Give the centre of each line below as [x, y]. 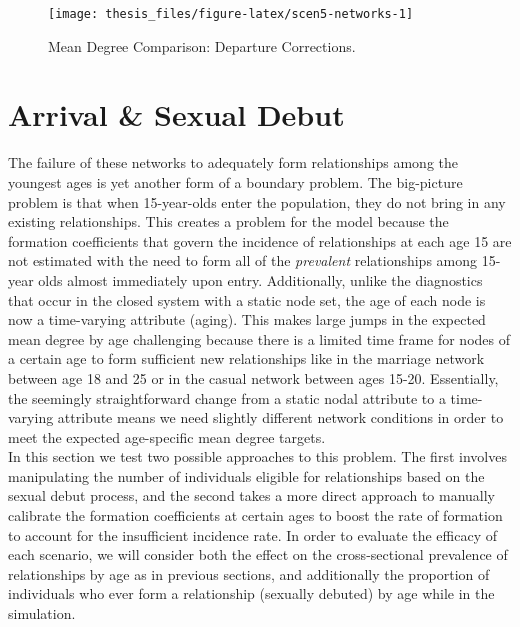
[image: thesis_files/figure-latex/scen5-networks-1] [231, 14]
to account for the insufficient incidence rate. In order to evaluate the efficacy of [253, 534]
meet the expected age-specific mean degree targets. [167, 436]
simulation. [42, 613]
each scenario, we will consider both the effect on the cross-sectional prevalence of [258, 554]
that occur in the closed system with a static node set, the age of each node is [247, 299]
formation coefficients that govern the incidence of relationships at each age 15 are [260, 240]
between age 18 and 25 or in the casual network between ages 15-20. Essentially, [253, 377]
